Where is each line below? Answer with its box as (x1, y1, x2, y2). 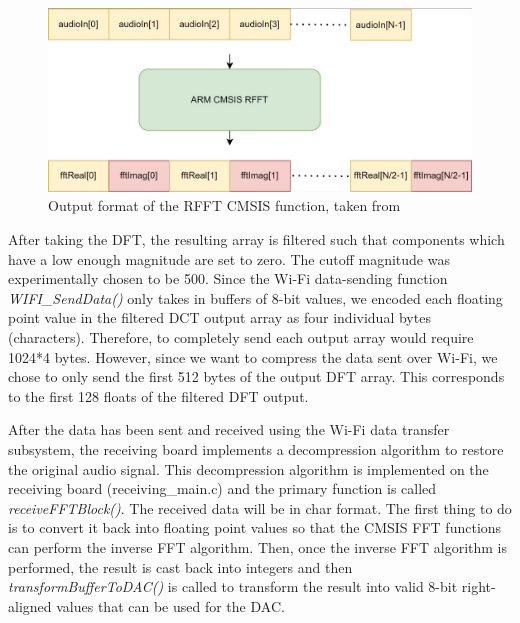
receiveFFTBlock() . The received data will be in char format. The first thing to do (8, 497, 512, 518)
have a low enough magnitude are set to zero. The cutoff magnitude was (8, 248, 450, 269)
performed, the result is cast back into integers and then (8, 556, 353, 577)
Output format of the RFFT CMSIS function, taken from (48, 195, 401, 216)
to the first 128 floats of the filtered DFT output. (8, 385, 309, 406)
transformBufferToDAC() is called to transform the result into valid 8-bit (8, 576, 458, 597)
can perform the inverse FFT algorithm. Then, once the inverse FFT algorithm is (8, 536, 507, 557)
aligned (8, 595, 52, 616)
